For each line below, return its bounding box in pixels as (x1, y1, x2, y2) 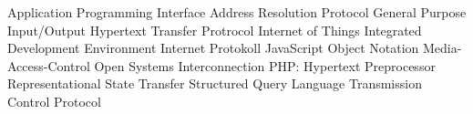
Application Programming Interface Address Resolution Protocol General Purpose (7, 3, 467, 21)
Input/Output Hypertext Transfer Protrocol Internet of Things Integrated (7, 20, 422, 39)
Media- (423, 38, 462, 57)
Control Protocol (7, 91, 101, 110)
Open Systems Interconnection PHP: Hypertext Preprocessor (94, 56, 436, 75)
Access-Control (7, 56, 90, 75)
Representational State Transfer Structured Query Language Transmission (7, 74, 422, 93)
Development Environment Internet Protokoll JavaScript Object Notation (7, 38, 419, 57)
